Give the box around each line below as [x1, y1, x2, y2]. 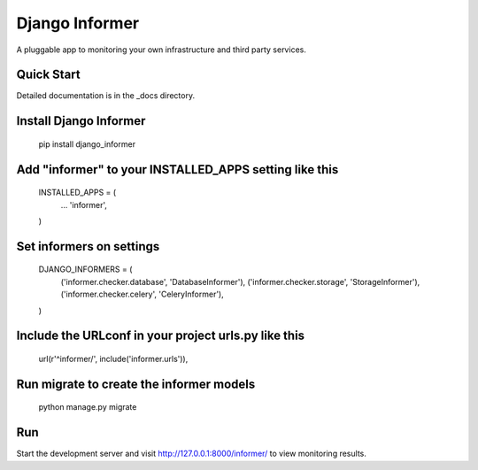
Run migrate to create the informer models [16, 376, 256, 391]
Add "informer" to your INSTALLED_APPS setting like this [16, 162, 339, 177]
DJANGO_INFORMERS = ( [38, 264, 133, 274]
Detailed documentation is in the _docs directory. [16, 90, 195, 101]
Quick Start [16, 67, 81, 82]
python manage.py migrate [38, 402, 137, 412]
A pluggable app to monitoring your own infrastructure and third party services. [16, 44, 307, 55]
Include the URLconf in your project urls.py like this [16, 328, 305, 343]
